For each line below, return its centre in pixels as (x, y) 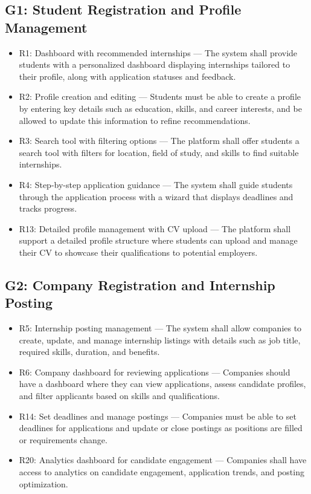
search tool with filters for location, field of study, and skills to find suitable (159, 152)
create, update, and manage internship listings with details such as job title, (160, 340)
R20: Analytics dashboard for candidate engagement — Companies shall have (163, 460)
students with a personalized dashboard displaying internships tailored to (155, 64)
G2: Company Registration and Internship (140, 284)
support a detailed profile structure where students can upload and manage (158, 240)
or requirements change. (63, 439)
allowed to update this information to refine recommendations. (135, 120)
